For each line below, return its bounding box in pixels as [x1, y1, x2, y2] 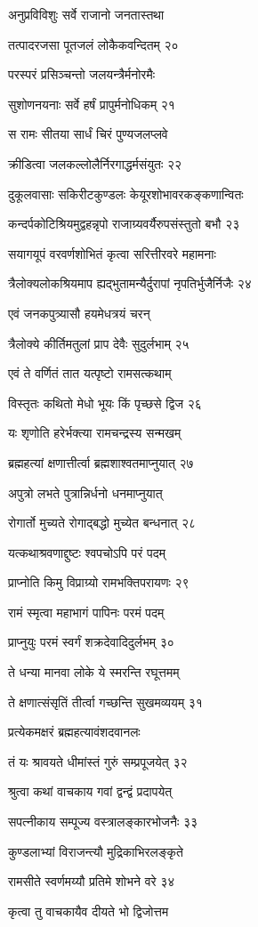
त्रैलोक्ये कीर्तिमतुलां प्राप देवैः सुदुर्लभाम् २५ [8, 334, 189, 352]
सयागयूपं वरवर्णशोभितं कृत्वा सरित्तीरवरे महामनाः [8, 244, 216, 262]
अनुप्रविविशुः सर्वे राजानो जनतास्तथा [8, 5, 165, 23]
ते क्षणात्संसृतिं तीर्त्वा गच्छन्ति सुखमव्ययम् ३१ [8, 692, 203, 711]
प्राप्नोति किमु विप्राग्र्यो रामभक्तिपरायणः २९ [8, 573, 189, 592]
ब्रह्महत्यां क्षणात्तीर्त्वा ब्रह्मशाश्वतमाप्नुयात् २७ [8, 453, 194, 472]
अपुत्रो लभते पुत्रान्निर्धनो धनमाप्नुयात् [8, 483, 163, 502]
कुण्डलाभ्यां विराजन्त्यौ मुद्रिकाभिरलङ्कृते [8, 842, 183, 860]
